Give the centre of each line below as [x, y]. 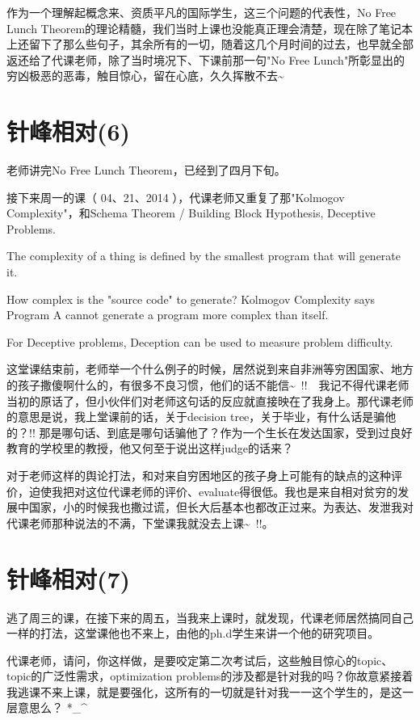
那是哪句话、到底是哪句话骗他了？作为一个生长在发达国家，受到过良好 [226, 432]
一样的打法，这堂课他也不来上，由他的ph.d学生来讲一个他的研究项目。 [193, 633]
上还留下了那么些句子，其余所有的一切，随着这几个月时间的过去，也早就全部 [210, 44]
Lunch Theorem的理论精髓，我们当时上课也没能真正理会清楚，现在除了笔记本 [210, 28]
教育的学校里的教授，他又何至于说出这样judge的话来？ [150, 448]
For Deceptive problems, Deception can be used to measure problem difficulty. [200, 341]
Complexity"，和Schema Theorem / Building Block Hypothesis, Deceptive [191, 213]
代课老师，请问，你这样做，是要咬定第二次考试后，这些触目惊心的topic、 [200, 660]
